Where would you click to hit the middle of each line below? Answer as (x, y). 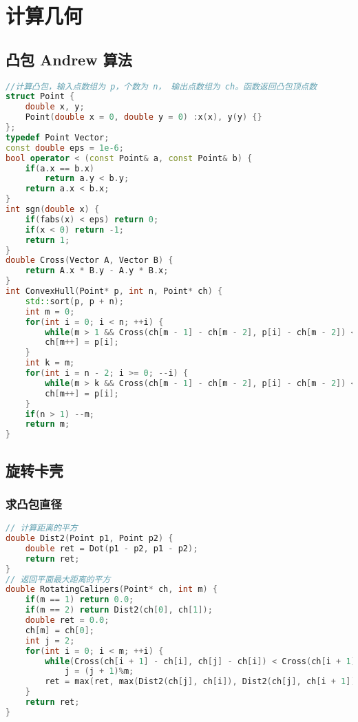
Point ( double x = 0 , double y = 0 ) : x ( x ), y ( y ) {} (144, 117)
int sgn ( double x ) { (53, 210)
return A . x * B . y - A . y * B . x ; (97, 271)
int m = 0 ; (50, 311)
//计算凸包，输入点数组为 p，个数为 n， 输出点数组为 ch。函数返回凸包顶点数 (161, 86)
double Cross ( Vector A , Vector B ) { (89, 261)
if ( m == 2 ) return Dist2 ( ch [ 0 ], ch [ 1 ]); (119, 610)
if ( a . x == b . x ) (60, 168)
